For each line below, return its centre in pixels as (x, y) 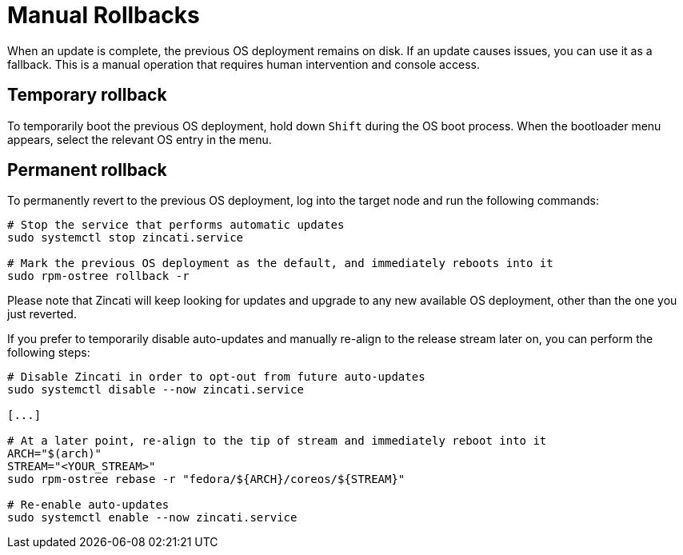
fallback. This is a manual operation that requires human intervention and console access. (244, 64)
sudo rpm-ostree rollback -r (98, 276)
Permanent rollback (87, 170)
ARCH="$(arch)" (55, 454)
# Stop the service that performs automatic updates (176, 225)
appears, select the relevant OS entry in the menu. (140, 139)
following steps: (49, 353)
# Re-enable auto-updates (88, 505)
